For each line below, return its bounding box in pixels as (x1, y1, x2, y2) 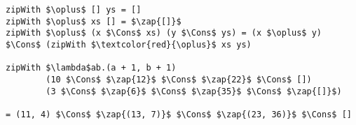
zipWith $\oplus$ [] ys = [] (6, 5, 142, 15)
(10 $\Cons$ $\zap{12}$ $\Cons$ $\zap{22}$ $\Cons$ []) (46, 74, 312, 84)
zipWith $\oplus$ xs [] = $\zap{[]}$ (6, 16, 182, 27)
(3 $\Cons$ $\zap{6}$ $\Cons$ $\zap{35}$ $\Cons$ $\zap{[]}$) (46, 86, 342, 96)
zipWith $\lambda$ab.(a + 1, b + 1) (6, 63, 177, 73)
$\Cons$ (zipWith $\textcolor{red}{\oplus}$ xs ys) (6, 39, 252, 50)
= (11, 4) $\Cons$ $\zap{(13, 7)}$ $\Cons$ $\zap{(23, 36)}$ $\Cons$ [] (6, 109, 352, 119)
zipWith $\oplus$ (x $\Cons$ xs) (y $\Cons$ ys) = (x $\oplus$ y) (6, 28, 322, 38)
